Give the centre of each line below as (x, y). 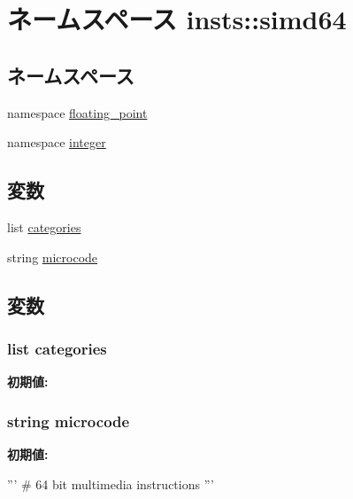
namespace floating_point (77, 112)
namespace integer (57, 142)
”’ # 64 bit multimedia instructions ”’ (111, 483)
